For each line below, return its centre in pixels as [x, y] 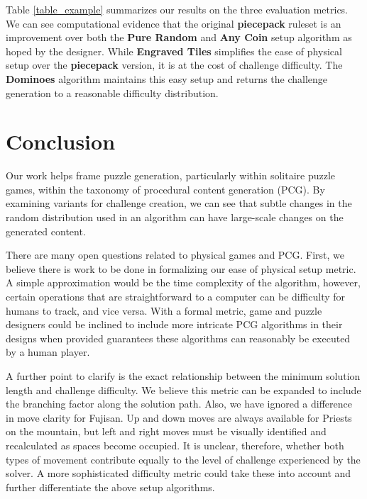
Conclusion [61, 141]
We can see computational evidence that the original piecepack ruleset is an [174, 23]
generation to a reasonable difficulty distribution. [112, 92]
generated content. [46, 231]
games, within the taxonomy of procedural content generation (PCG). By [165, 189]
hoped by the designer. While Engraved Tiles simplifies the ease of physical [174, 51]
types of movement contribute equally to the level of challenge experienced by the [183, 459]
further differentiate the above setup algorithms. [110, 487]
